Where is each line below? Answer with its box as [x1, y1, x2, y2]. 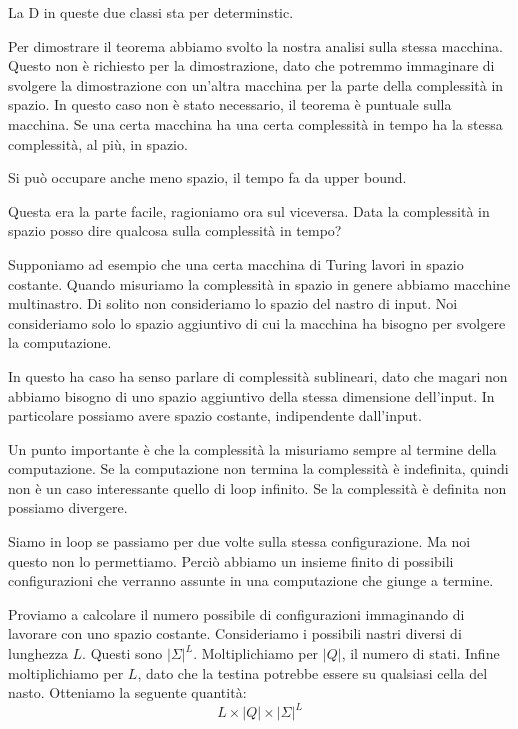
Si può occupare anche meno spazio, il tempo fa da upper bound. [8, 167, 407, 188]
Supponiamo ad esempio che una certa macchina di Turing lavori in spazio [8, 253, 464, 274]
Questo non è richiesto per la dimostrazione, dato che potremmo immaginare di [8, 55, 495, 76]
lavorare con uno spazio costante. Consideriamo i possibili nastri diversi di [8, 623, 462, 644]
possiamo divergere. [8, 497, 128, 518]
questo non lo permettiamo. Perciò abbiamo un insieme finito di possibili [8, 550, 454, 571]
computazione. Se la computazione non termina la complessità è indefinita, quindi [8, 458, 509, 479]
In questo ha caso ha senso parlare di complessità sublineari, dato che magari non [8, 365, 508, 386]
